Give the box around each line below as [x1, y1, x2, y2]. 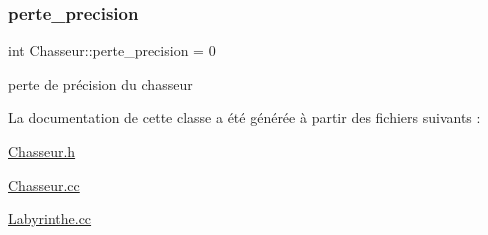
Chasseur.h [8, 141, 76, 161]
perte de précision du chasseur [8, 73, 193, 94]
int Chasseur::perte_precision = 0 [8, 40, 216, 61]
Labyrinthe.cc [8, 208, 92, 229]
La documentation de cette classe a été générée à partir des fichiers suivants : [8, 107, 481, 128]
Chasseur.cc [8, 174, 80, 195]
